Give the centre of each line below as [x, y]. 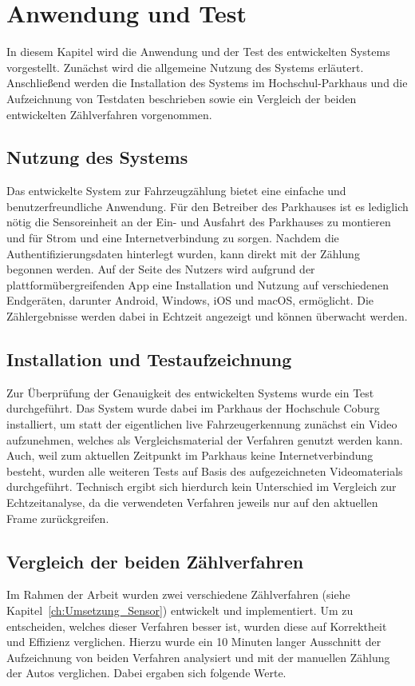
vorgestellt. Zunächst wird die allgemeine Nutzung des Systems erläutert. [185, 67]
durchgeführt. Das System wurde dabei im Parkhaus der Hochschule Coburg [193, 408]
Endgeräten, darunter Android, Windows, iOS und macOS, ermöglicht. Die [190, 300]
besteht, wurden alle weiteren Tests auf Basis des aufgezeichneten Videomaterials [205, 471]
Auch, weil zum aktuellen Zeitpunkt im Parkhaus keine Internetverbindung [190, 455]
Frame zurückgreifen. [58, 518]
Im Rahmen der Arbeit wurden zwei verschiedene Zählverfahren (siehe [178, 594]
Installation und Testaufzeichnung [149, 359]
